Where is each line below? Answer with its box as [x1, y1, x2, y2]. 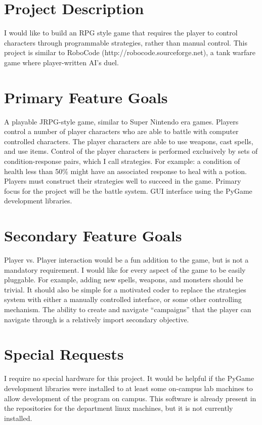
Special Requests [4, 344, 124, 364]
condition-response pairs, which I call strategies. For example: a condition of [4, 156, 240, 166]
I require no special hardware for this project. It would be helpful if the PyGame [4, 373, 254, 384]
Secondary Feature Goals [4, 225, 182, 246]
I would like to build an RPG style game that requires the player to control [4, 27, 238, 38]
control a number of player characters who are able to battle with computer [4, 126, 239, 137]
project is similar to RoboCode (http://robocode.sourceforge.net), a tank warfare [4, 47, 255, 58]
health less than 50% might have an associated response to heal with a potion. [4, 165, 247, 176]
